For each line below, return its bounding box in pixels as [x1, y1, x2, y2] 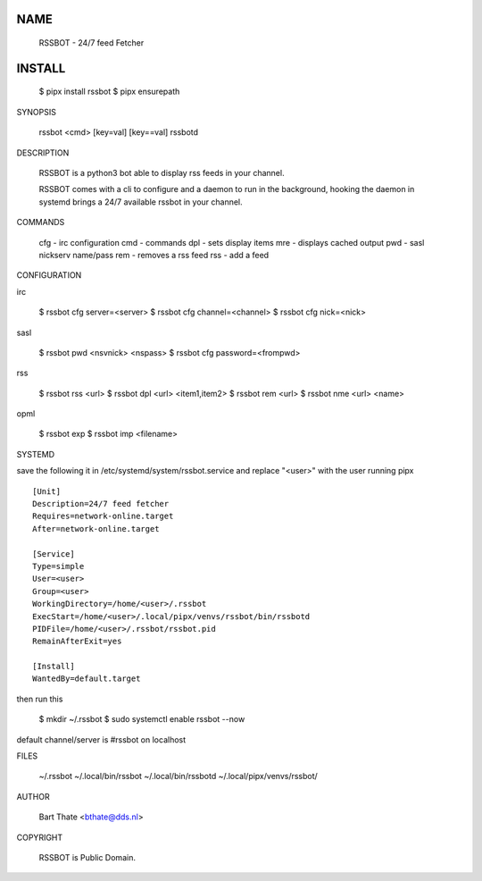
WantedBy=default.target [32, 674, 141, 684]
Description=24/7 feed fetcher [32, 499, 170, 509]
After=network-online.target [32, 524, 160, 533]
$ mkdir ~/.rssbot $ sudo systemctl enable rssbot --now [38, 714, 245, 725]
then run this [16, 693, 63, 704]
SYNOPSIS [16, 106, 57, 117]
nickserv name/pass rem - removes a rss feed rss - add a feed [38, 249, 270, 260]
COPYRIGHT [16, 832, 63, 843]
